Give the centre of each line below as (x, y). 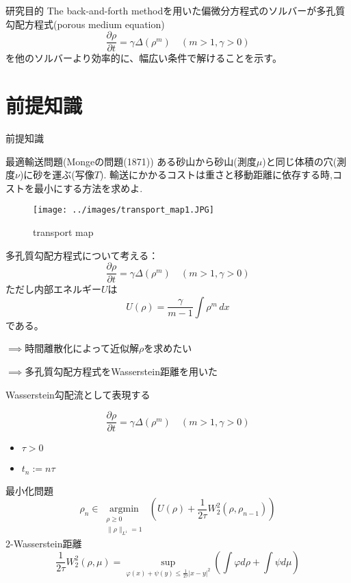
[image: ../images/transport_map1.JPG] (123, 210)
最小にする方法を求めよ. (88, 188)
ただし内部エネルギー (53, 289)
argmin (124, 509)
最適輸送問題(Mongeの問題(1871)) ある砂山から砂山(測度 (131, 161)
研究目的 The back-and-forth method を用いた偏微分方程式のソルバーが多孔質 (175, 10)
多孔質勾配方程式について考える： (82, 255)
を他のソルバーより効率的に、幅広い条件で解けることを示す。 (144, 58)
